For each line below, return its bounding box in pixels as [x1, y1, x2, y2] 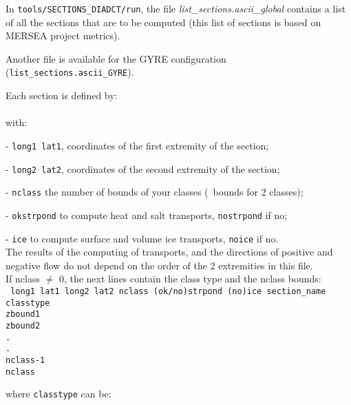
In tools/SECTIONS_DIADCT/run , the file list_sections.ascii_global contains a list [6, 1, 346, 15]
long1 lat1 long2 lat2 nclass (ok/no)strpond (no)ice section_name [10, 286, 326, 296]
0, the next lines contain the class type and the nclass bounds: [58, 271, 321, 286]
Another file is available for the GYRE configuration [6, 51, 226, 65]
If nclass [6, 271, 40, 286]
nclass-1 [6, 355, 45, 365]
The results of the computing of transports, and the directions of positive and [6, 245, 333, 259]
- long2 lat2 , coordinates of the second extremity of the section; [6, 161, 280, 176]
